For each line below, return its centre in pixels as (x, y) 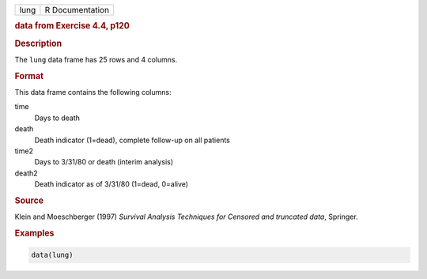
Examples (34, 233)
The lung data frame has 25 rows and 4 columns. (96, 59)
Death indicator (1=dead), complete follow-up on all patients (132, 140)
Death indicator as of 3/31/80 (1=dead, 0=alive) (111, 184)
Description (38, 43)
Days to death (57, 118)
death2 (26, 173)
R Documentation (77, 10)
